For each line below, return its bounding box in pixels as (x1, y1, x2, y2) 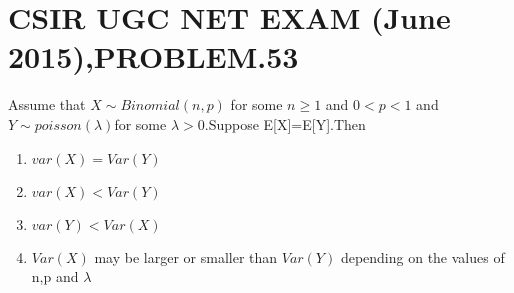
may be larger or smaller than (94, 246, 278, 267)
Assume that (8, 94, 86, 115)
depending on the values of (340, 246, 505, 267)
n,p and (31, 266, 79, 287)
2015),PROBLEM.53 (8, 36, 299, 77)
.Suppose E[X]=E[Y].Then (204, 113, 366, 134)
